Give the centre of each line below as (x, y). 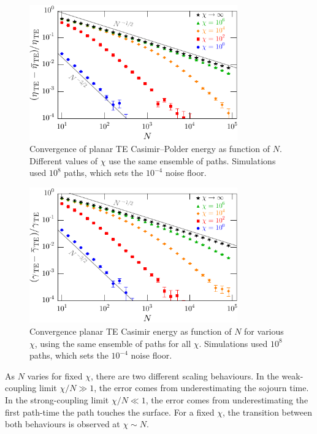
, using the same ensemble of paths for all (113, 343)
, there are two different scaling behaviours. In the (185, 375)
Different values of (64, 160)
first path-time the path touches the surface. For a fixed (110, 412)
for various (264, 331)
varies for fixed (55, 375)
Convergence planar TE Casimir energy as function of (131, 331)
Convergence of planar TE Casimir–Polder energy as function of (150, 149)
